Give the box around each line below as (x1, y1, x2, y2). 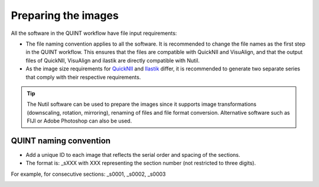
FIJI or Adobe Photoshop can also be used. (27, 117, 132, 124)
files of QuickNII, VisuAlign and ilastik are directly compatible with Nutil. (25, 57, 200, 64)
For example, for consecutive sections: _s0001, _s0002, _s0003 (11, 170, 166, 178)
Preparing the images (11, 9, 119, 22)
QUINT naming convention (11, 136, 111, 146)
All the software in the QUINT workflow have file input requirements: (11, 30, 177, 37)
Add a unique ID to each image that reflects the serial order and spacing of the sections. (25, 151, 240, 158)
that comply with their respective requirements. (25, 73, 141, 80)
